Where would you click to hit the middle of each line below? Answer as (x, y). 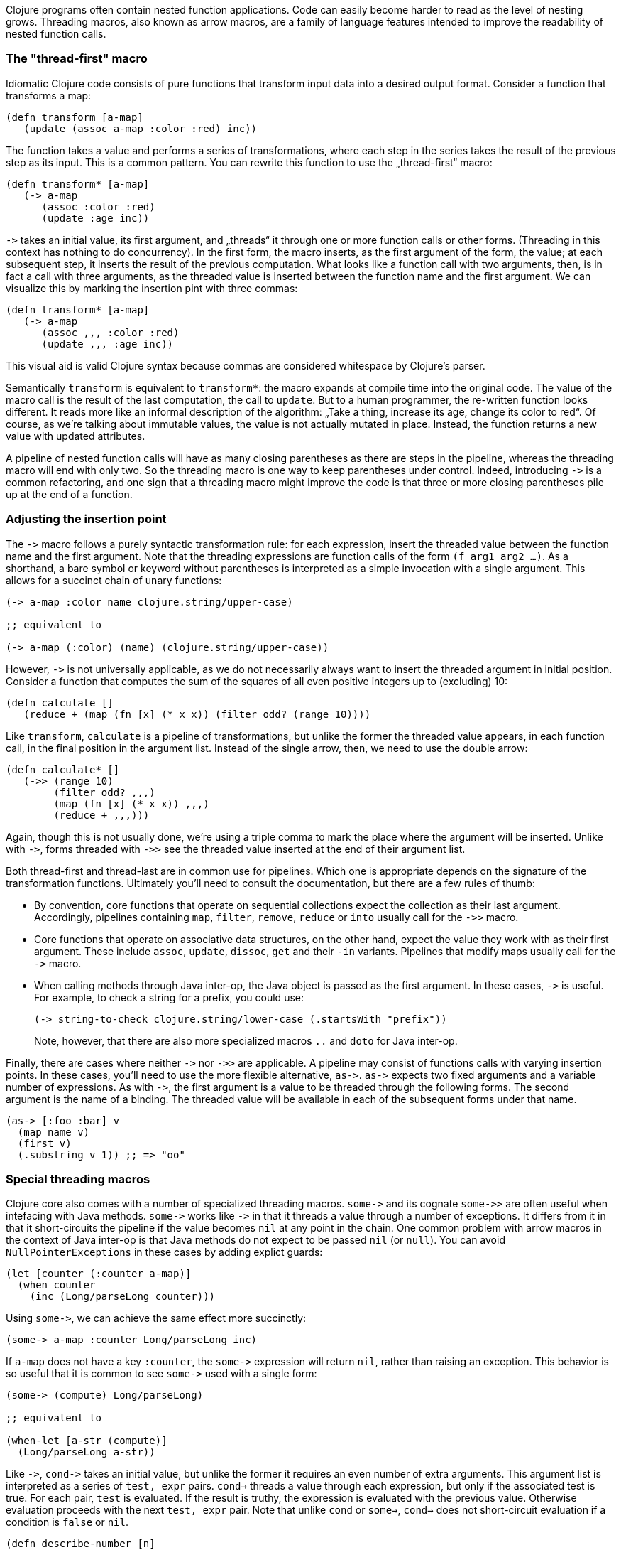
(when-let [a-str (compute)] (87, 1441)
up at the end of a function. (69, 494)
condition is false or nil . (67, 1522)
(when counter (56, 1285)
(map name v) (54, 1132)
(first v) (44, 1143)
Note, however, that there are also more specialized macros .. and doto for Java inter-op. (246, 1040)
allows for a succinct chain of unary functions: (114, 580)
